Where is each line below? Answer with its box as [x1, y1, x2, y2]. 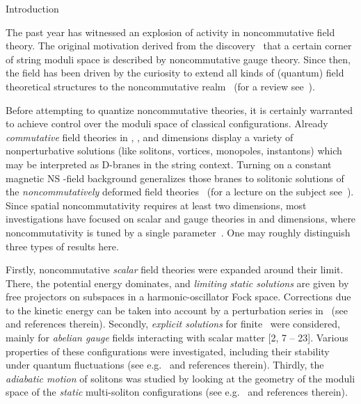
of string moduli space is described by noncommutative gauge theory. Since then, [6, 51, 351, 66]
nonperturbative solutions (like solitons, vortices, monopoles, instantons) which [6, 143, 342, 158]
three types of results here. [6, 239, 119, 253]
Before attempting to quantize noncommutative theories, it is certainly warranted [6, 102, 353, 117]
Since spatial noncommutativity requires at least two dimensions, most [6, 197, 307, 212]
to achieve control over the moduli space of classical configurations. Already [6, 116, 328, 131]
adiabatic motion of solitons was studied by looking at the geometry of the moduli [6, 371, 355, 385]
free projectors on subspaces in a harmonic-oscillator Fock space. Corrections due [6, 289, 351, 304]
